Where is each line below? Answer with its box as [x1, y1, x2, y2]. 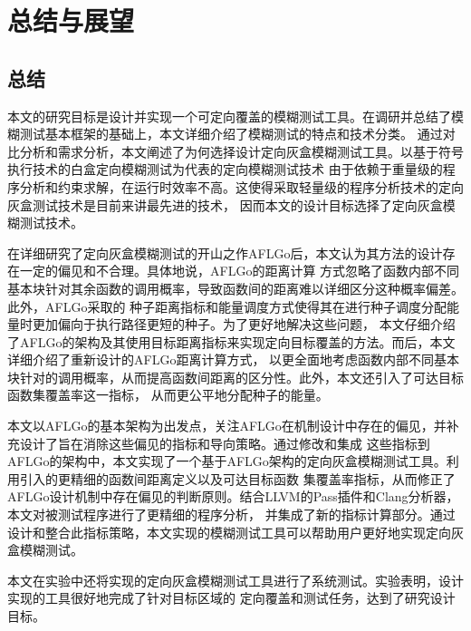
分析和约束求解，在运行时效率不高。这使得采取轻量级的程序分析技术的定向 [19, 177, 464, 196]
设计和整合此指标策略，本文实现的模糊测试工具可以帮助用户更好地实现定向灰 [7, 522, 464, 541]
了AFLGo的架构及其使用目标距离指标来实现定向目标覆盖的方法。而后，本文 [7, 332, 456, 351]
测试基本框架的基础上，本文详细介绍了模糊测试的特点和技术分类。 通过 [19, 124, 443, 143]
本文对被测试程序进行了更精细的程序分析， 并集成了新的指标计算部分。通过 [7, 505, 456, 524]
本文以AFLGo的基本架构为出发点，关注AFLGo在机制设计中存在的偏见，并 [7, 416, 447, 435]
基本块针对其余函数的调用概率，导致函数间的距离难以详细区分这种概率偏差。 [7, 278, 464, 297]
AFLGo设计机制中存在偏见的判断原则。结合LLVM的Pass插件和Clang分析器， [7, 487, 459, 506]
